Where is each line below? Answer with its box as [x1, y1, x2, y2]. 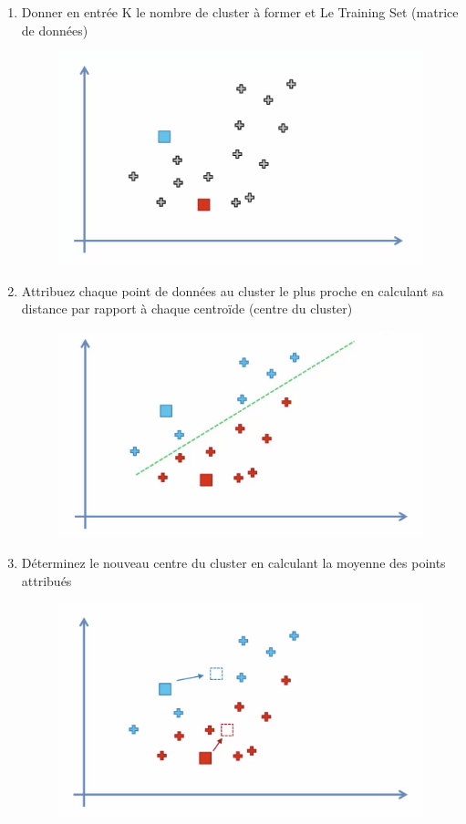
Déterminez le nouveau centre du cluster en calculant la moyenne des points [21, 553, 446, 572]
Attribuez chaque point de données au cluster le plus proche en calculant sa [21, 281, 444, 300]
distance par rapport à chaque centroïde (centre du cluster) [21, 299, 353, 318]
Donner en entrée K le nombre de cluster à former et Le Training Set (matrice [21, 3, 459, 21]
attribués [21, 571, 72, 590]
